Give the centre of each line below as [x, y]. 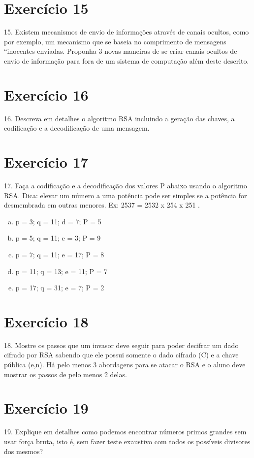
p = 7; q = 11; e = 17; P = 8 [60, 254]
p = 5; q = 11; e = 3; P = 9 [58, 238]
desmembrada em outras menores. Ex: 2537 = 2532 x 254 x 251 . [102, 205]
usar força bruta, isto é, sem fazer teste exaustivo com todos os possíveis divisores [127, 441]
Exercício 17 [46, 162]
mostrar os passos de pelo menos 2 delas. [65, 374]
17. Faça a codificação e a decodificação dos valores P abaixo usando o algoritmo [126, 185]
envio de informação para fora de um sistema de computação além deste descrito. [127, 60]
